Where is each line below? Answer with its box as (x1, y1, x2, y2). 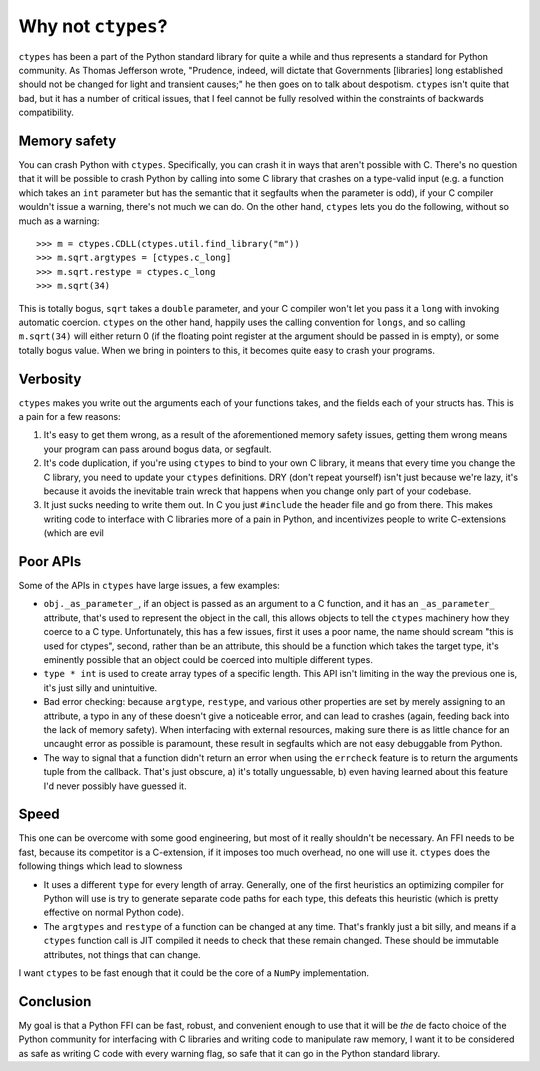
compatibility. (18, 106, 75, 119)
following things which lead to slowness (18, 860, 183, 872)
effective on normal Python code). (43, 906, 185, 919)
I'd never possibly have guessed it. (43, 780, 187, 792)
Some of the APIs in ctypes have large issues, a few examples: (18, 580, 280, 592)
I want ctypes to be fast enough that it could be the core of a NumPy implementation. (18, 966, 370, 979)
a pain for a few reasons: (18, 411, 121, 422)
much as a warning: (18, 215, 100, 227)
